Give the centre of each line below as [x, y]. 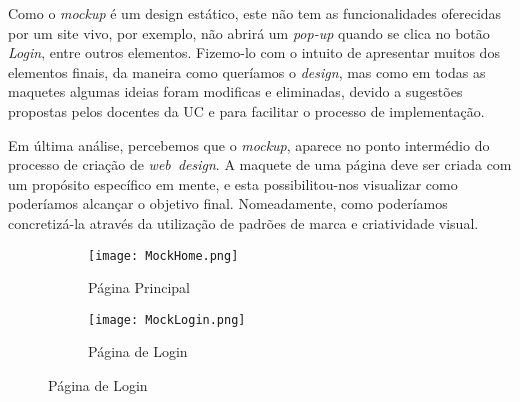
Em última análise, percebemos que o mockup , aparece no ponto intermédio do [249, 144]
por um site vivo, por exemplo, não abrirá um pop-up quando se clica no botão [249, 32]
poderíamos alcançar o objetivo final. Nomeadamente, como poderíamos [228, 203]
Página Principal [139, 287]
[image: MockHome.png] [163, 255]
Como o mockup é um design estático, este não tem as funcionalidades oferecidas [255, 13]
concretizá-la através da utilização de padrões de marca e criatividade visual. [243, 222]
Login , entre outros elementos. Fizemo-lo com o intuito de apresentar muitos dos [254, 52]
